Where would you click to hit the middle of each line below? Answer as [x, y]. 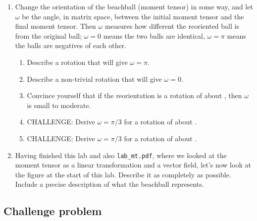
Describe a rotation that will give [77, 62]
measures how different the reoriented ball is [172, 26]
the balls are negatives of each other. [71, 45]
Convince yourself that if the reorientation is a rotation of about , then [134, 95]
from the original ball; [49, 35]
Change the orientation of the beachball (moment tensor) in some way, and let [134, 6]
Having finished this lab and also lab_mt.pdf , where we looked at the [121, 155]
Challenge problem [53, 211]
